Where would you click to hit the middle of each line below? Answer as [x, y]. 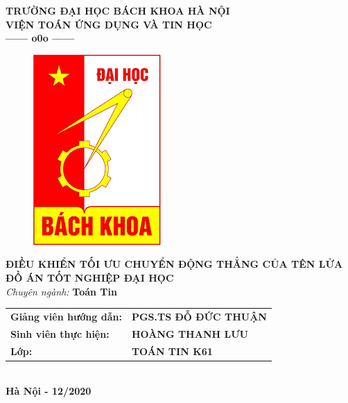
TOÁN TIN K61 [172, 351]
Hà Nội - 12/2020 [49, 391]
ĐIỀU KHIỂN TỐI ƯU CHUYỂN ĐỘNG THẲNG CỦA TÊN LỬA [174, 264]
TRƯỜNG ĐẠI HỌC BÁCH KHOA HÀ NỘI [118, 10]
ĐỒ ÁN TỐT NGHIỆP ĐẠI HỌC [90, 277]
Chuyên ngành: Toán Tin [61, 291]
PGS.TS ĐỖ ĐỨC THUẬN [199, 316]
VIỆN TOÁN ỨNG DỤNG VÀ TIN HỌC [109, 24]
